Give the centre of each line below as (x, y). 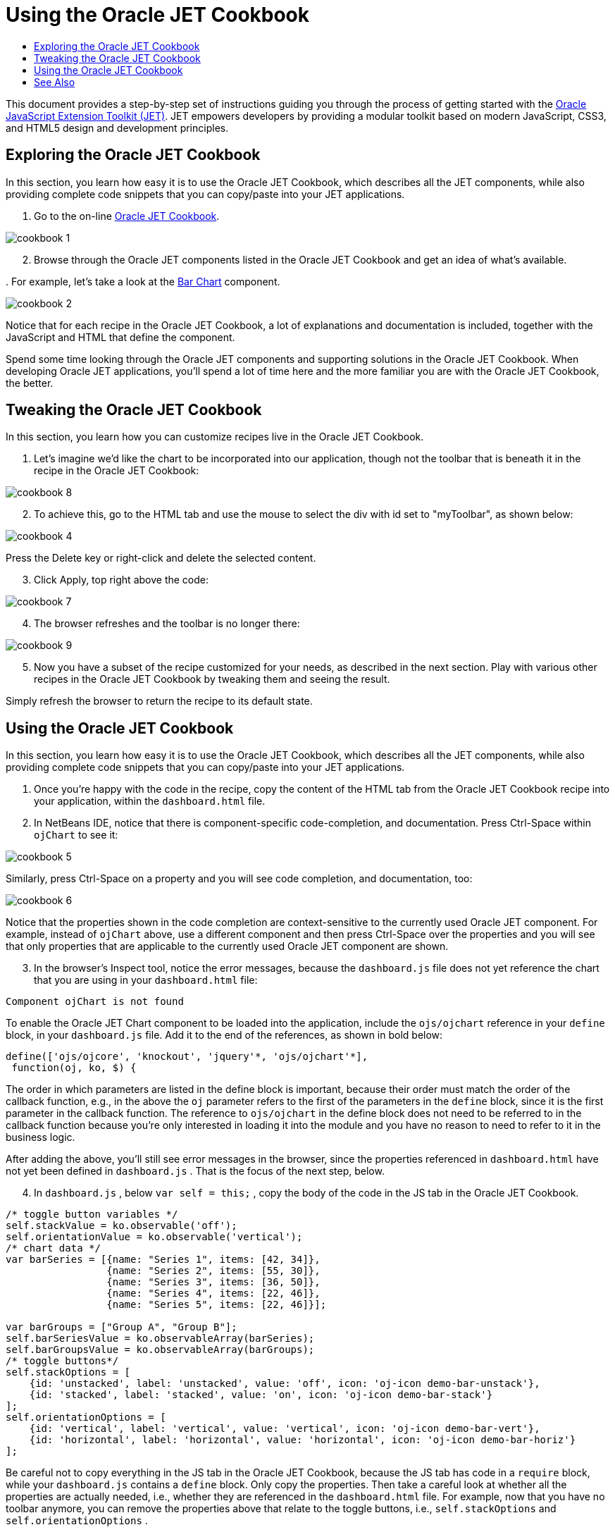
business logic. (41, 1137)
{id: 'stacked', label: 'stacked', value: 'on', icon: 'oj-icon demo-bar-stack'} (261, 1395)
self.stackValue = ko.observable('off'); (122, 1226)
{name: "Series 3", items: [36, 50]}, (213, 1282)
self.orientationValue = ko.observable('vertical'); (154, 1237)
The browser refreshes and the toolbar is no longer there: (167, 624)
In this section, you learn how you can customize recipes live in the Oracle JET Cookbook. (215, 437)
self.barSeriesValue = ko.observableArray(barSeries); (160, 1339)
